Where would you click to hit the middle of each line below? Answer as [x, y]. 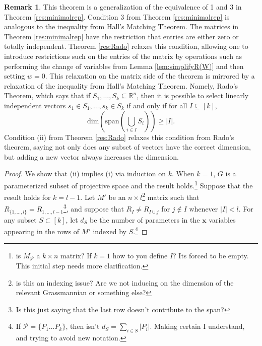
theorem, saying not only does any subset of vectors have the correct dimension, [127, 147]
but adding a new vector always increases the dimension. [91, 156]
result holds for [27, 197]
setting [15, 76]
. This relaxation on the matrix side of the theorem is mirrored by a [150, 76]
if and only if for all [157, 105]
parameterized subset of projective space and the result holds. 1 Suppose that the [128, 184]
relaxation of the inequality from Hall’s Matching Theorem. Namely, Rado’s [121, 85]
